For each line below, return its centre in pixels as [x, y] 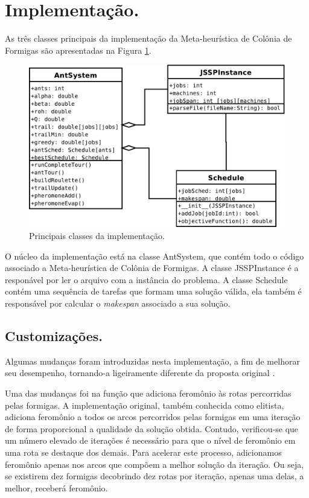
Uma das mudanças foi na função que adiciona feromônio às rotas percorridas [148, 393]
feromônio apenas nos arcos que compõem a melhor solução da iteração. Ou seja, [154, 464]
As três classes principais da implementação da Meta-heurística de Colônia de [148, 38]
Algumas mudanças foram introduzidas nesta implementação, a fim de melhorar [152, 361]
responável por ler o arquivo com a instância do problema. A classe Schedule [146, 279]
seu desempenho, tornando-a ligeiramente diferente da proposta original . [140, 373]
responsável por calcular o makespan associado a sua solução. [118, 303]
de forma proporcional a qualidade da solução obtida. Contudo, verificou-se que [152, 428]
